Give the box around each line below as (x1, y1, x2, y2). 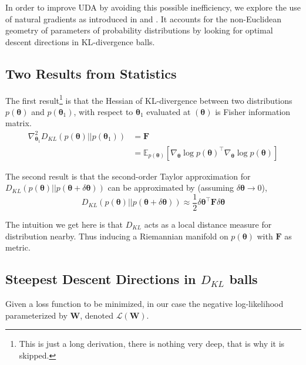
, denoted (80, 309, 113, 321)
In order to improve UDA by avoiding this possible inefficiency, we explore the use (5, 1, 301, 13)
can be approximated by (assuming (107, 181, 234, 194)
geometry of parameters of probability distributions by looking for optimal (5, 24, 273, 36)
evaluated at (146, 105, 191, 117)
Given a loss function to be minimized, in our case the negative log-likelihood (5, 298, 284, 310)
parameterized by (5, 309, 68, 321)
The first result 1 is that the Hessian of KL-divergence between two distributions (5, 92, 292, 106)
